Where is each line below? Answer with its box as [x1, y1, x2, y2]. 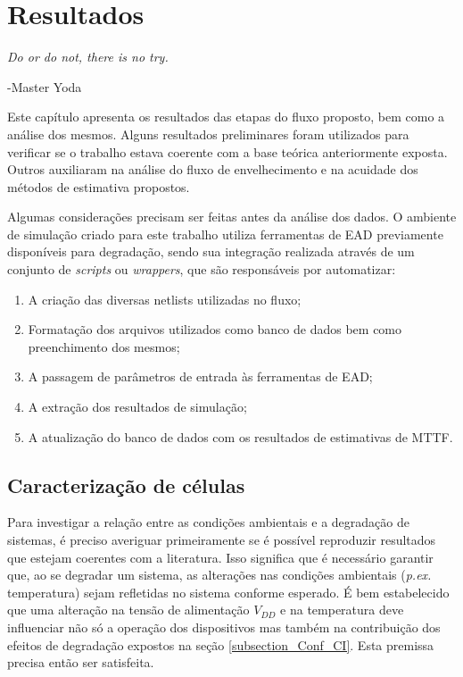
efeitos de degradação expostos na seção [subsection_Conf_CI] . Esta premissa [7, 635, 434, 654]
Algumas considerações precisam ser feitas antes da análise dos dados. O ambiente [7, 207, 457, 226]
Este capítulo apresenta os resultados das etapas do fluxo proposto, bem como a [7, 107, 445, 126]
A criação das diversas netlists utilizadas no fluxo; [28, 289, 302, 308]
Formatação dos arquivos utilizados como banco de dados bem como [28, 320, 402, 338]
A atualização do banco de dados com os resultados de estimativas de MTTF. [28, 427, 453, 446]
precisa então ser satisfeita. [7, 653, 154, 672]
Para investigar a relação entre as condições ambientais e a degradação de [7, 513, 409, 531]
